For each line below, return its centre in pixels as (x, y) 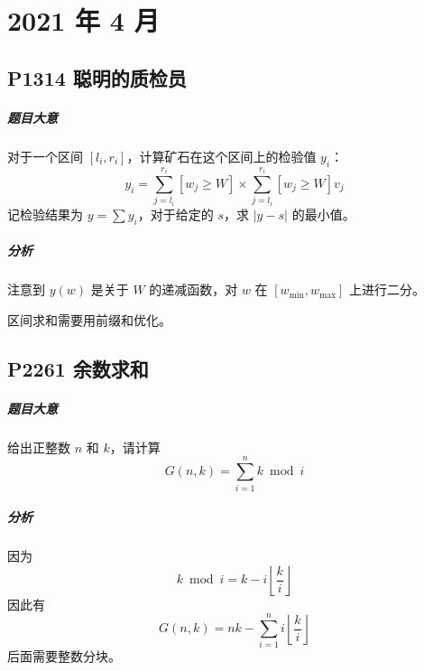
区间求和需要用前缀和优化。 (89, 319)
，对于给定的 (175, 214)
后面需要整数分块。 (64, 656)
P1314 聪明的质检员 (97, 77)
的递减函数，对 (194, 289)
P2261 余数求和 (78, 368)
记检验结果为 (45, 214)
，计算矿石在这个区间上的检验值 (221, 156)
